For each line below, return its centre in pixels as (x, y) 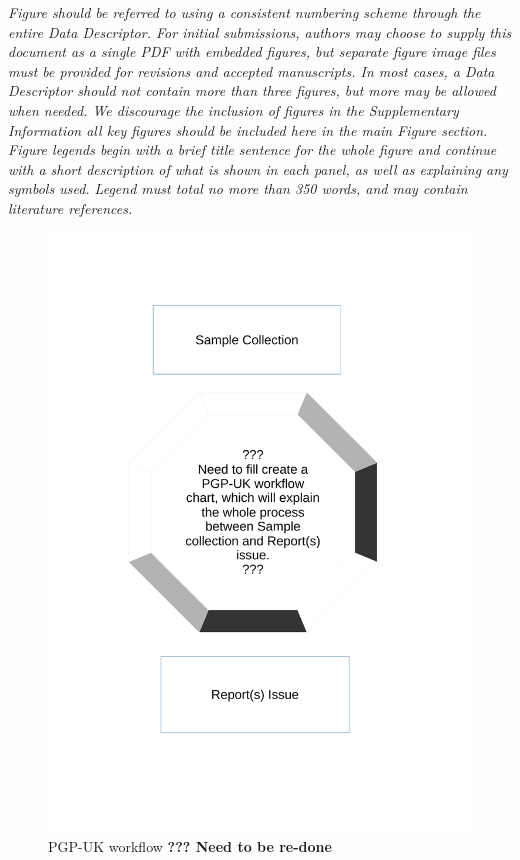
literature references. (70, 207)
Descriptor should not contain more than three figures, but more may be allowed (252, 90)
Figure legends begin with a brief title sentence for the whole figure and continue (252, 149)
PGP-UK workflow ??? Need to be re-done (190, 846)
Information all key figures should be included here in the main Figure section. (248, 129)
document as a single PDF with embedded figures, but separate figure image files (252, 51)
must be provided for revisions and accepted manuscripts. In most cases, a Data (251, 70)
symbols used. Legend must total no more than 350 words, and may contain (238, 188)
